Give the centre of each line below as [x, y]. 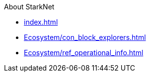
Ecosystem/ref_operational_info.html [84, 53]
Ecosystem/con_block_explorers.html [85, 37]
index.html [41, 22]
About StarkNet [29, 7]
